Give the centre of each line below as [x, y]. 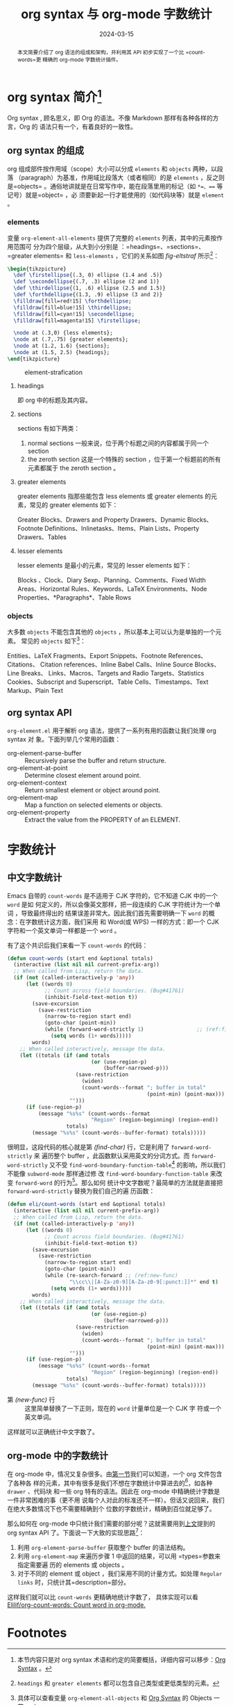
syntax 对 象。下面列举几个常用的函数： [64, 739]
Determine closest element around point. [83, 775]
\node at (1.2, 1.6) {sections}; [62, 346]
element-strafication [54, 372]
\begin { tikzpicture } [37, 269]
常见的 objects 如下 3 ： [53, 640]
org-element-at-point [37, 768]
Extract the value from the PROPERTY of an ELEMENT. [103, 819]
